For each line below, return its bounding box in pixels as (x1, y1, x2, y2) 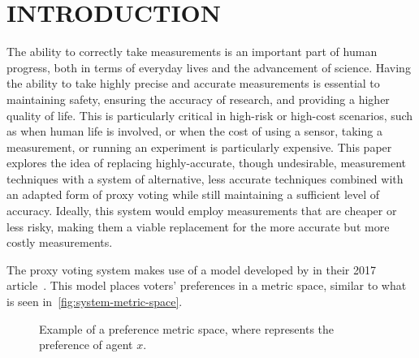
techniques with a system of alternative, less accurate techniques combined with (6, 170, 404, 187)
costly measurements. (6, 234, 113, 251)
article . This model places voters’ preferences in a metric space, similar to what (6, 277, 407, 294)
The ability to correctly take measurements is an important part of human (6, 43, 378, 60)
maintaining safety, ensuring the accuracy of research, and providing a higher (6, 90, 390, 107)
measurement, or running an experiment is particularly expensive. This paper (6, 138, 392, 155)
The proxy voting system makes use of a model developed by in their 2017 (6, 261, 376, 278)
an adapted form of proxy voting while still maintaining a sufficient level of (6, 186, 380, 203)
